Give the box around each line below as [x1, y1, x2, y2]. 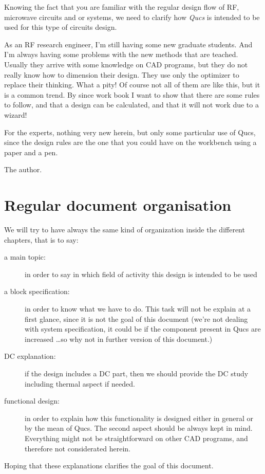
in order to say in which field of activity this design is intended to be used [25, 268, 257, 279]
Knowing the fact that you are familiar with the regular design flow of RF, [4, 2, 239, 12]
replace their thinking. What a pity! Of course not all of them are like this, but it [4, 79, 260, 90]
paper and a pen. [4, 147, 58, 157]
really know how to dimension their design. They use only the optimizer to [4, 69, 239, 80]
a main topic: [4, 251, 46, 262]
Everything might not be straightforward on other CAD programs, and [25, 432, 248, 443]
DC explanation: [4, 351, 56, 361]
